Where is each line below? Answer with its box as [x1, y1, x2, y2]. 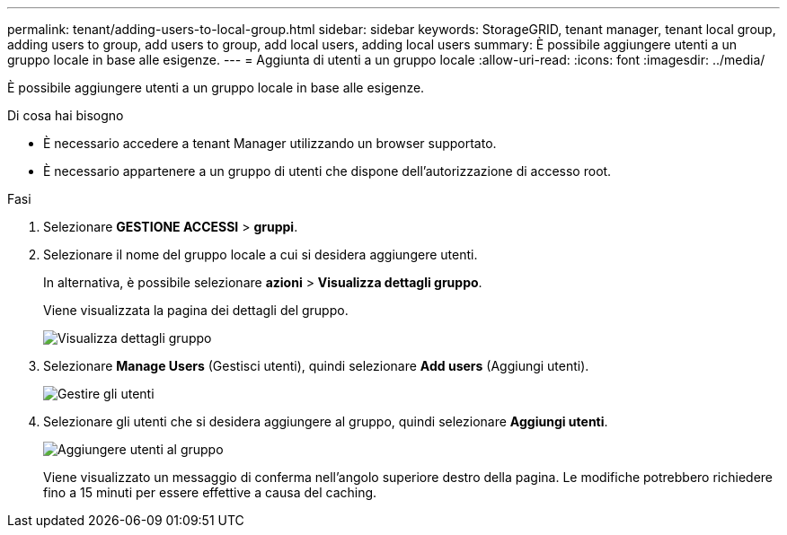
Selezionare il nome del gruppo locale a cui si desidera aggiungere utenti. [43, 247, 478, 262]
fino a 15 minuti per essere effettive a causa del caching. [43, 485, 377, 500]
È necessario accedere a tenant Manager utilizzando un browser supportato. [43, 136, 497, 151]
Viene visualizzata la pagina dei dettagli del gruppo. [43, 303, 349, 318]
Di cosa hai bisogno [7, 108, 124, 123]
